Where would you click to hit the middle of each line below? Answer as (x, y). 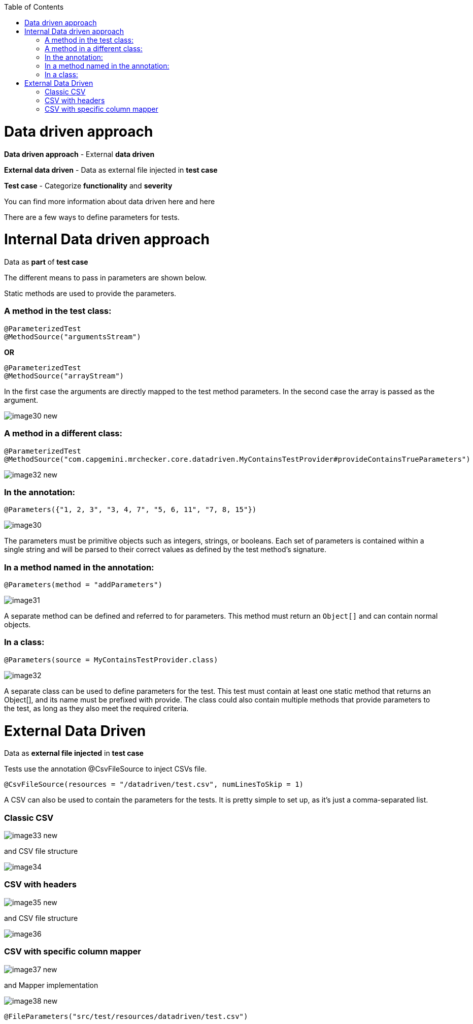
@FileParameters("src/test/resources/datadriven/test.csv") (126, 1016)
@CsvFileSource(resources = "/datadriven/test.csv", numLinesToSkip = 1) (154, 785)
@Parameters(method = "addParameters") (83, 585)
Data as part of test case (46, 262)
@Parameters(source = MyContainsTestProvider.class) (111, 660)
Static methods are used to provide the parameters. (90, 293)
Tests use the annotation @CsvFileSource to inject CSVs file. (106, 769)
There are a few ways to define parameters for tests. (92, 217)
